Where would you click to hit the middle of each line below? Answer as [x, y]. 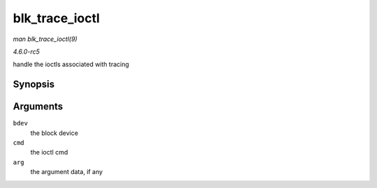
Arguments [38, 107]
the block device [54, 133]
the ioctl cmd [49, 152]
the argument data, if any [67, 172]
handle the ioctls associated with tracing [71, 64]
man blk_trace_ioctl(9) [45, 39]
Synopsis [34, 85]
